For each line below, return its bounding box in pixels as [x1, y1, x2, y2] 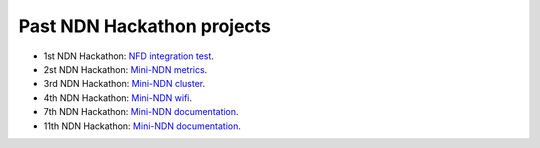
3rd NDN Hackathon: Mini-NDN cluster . [43, 78, 206, 90]
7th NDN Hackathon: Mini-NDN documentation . [43, 106, 239, 118]
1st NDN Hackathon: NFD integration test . [43, 50, 215, 62]
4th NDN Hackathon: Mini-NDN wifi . [43, 91, 193, 104]
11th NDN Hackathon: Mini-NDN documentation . [43, 120, 242, 132]
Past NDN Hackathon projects [18, 15, 272, 37]
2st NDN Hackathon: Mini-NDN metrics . [43, 63, 208, 75]
